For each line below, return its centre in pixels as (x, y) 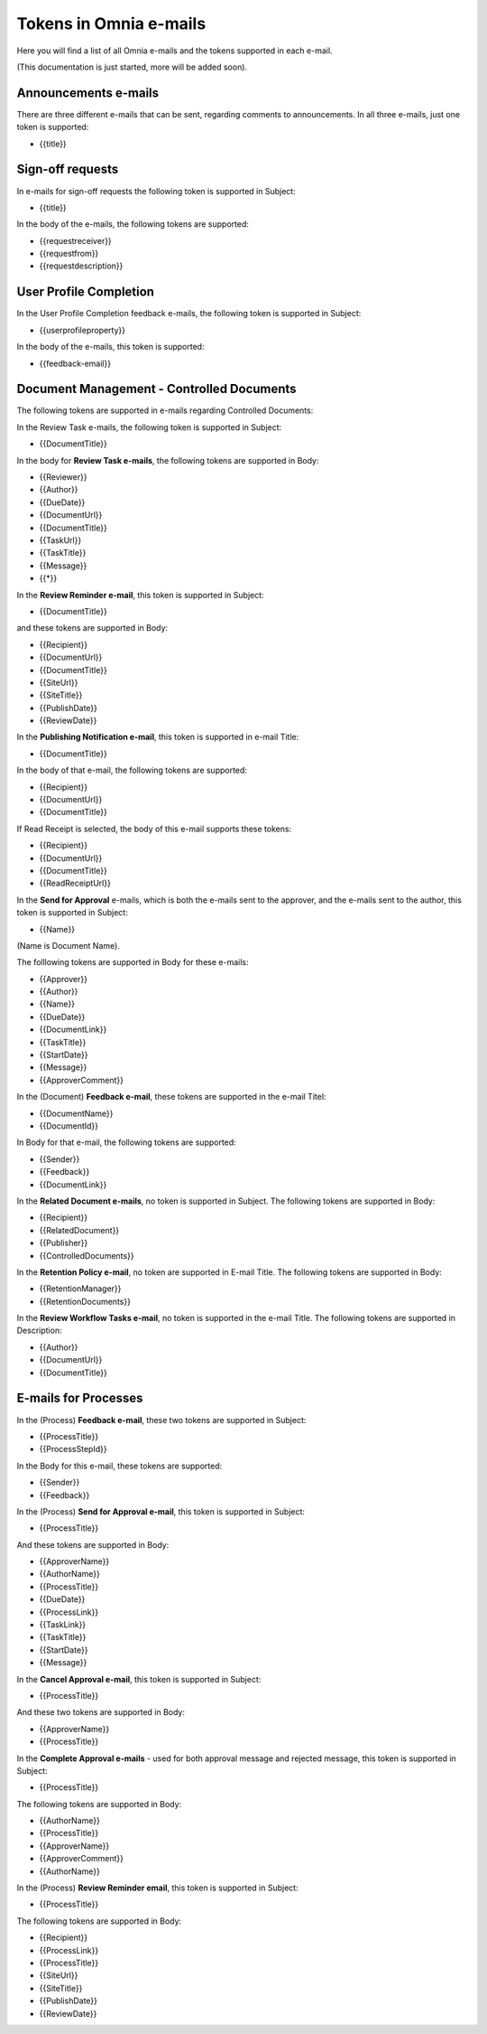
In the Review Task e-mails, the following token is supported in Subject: (149, 427)
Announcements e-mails (88, 93)
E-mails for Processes (80, 1398)
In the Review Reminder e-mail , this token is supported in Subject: (141, 595)
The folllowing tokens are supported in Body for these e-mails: (133, 962)
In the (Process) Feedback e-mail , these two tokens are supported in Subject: (161, 1420)
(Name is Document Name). (69, 945)
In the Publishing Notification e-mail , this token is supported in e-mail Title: (158, 737)
